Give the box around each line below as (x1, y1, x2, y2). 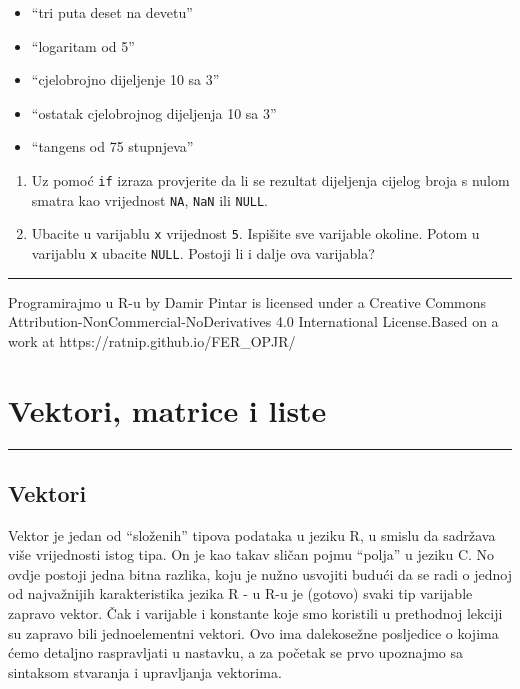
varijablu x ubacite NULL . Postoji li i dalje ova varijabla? (31, 242, 375, 263)
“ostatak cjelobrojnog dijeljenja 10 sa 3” (31, 102, 277, 123)
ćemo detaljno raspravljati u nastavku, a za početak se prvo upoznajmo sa (8, 642, 464, 663)
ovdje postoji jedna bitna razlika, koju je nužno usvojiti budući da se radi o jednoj (8, 563, 513, 584)
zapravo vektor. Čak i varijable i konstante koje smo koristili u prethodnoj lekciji (8, 603, 503, 624)
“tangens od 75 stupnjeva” (31, 136, 194, 157)
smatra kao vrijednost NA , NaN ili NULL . (31, 189, 269, 210)
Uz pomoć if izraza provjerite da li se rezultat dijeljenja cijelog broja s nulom (31, 169, 510, 190)
